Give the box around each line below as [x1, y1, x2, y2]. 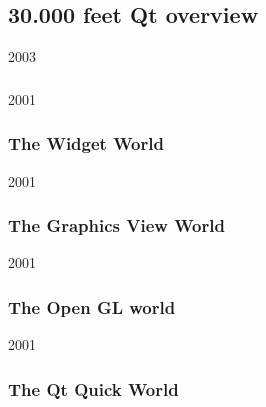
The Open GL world [8, 294, 176, 319]
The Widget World [8, 131, 164, 156]
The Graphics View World [8, 213, 225, 238]
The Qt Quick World [8, 376, 179, 401]
